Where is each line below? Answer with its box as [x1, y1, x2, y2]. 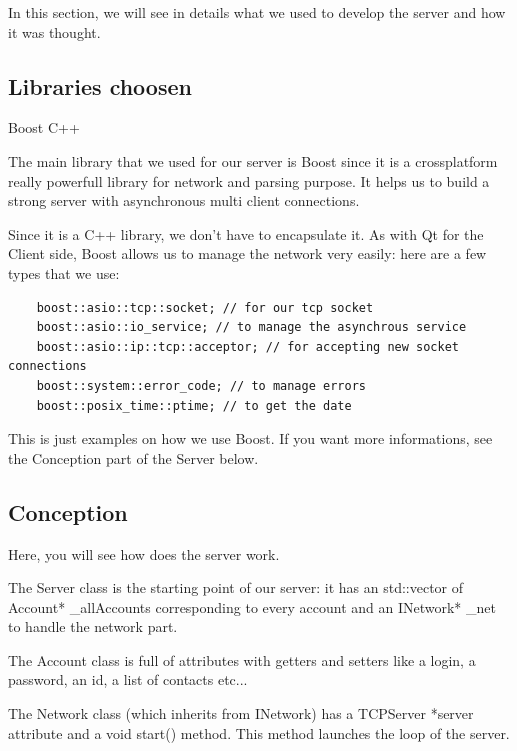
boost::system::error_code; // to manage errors [36, 378, 366, 393]
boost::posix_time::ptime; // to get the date [36, 398, 352, 413]
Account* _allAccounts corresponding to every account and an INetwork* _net [8, 596, 496, 617]
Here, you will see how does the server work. [8, 543, 280, 564]
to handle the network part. [8, 616, 178, 637]
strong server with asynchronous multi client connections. [8, 190, 360, 211]
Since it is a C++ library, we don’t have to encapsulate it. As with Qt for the [8, 223, 484, 244]
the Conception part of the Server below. [8, 447, 259, 468]
